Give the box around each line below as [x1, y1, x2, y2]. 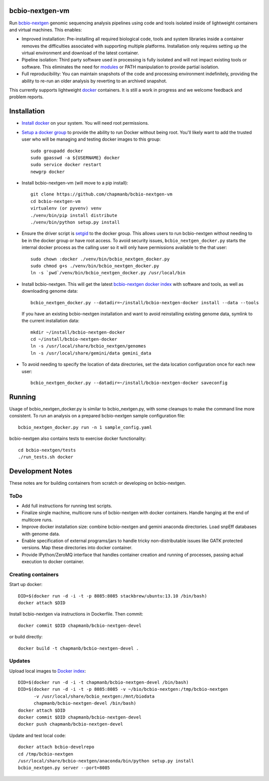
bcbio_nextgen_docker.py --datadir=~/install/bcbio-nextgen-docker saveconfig [30, 380, 228, 386]
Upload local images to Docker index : [9, 668, 86, 674]
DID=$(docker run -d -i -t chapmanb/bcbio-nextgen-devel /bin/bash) [18, 680, 189, 685]
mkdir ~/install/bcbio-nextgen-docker [30, 329, 126, 335]
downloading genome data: [21, 288, 78, 294]
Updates [9, 657, 30, 664]
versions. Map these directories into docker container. [21, 545, 133, 551]
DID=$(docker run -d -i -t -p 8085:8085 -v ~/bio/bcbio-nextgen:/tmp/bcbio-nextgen [18, 686, 229, 692]
